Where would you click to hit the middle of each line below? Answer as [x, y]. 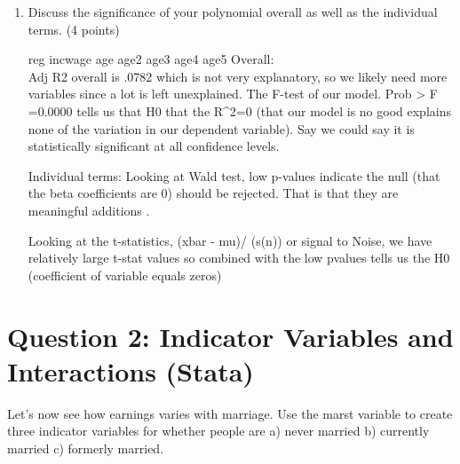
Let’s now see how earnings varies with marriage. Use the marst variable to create [230, 413]
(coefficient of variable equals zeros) [125, 275]
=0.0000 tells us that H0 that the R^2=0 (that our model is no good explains [239, 110]
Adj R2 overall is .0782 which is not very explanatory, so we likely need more [238, 76]
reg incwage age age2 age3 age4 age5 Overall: [151, 59]
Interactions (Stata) [131, 370]
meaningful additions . [89, 210]
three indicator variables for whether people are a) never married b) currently [218, 431]
